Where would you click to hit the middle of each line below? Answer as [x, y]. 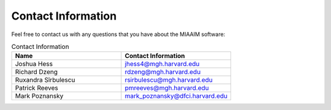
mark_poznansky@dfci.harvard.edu [176, 96]
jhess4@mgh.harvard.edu [162, 64]
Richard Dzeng [36, 72]
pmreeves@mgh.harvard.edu [167, 88]
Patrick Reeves [36, 88]
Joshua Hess [34, 64]
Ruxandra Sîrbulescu [45, 80]
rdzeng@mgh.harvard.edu [163, 72]
